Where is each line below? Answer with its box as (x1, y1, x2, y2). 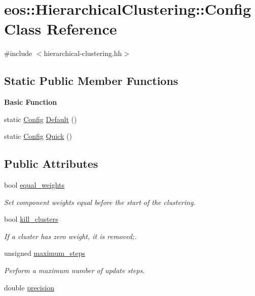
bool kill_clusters (4, 214, 58, 224)
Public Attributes (4, 156, 98, 171)
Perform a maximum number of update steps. (4, 265, 145, 276)
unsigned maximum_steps (4, 248, 86, 258)
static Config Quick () (4, 131, 72, 141)
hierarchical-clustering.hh (44, 48, 122, 58)
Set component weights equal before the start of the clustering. (4, 196, 196, 207)
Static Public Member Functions (4, 73, 178, 88)
